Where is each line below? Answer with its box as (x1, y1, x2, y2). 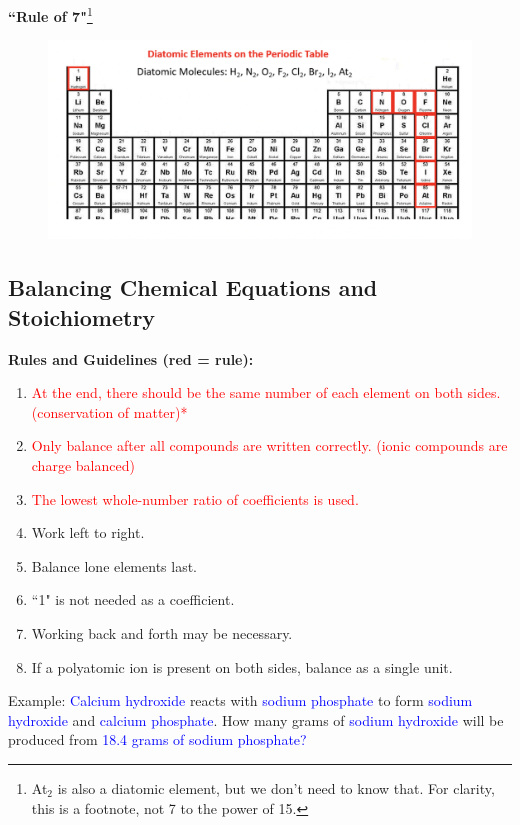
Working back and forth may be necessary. (31, 622, 293, 643)
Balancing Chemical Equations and (8, 272, 378, 303)
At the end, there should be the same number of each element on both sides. (31, 382, 501, 403)
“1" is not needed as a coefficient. (31, 589, 235, 610)
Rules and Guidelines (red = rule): (8, 348, 254, 369)
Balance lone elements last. (31, 555, 197, 576)
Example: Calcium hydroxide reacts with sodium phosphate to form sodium (8, 690, 473, 711)
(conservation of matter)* (31, 401, 188, 422)
